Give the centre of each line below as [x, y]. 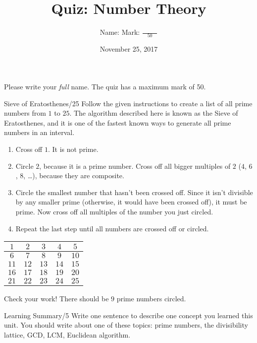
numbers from [25, 113]
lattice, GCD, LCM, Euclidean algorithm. [67, 334]
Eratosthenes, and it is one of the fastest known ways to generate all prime [118, 122]
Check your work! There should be [56, 299]
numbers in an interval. [39, 132]
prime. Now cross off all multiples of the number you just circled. [114, 211]
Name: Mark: [120, 32]
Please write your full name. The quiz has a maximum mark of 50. [105, 87]
